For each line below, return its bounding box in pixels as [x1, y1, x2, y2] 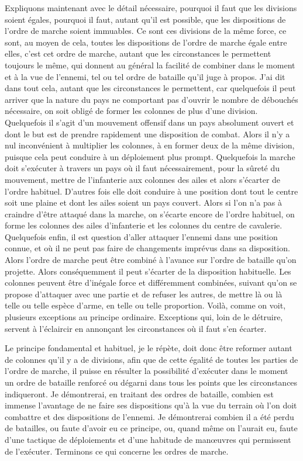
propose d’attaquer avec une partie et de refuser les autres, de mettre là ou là [5, 287, 283, 300]
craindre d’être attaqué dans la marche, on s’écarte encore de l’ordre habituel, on [5, 207, 295, 220]
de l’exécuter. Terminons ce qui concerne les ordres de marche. [5, 445, 229, 457]
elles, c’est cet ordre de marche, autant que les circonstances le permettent [5, 47, 271, 60]
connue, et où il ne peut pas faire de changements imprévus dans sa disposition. [5, 242, 290, 254]
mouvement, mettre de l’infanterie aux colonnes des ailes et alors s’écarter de [5, 173, 281, 185]
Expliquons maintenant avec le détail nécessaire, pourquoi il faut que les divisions [5, 2, 297, 13]
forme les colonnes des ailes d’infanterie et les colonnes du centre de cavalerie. [5, 219, 283, 231]
